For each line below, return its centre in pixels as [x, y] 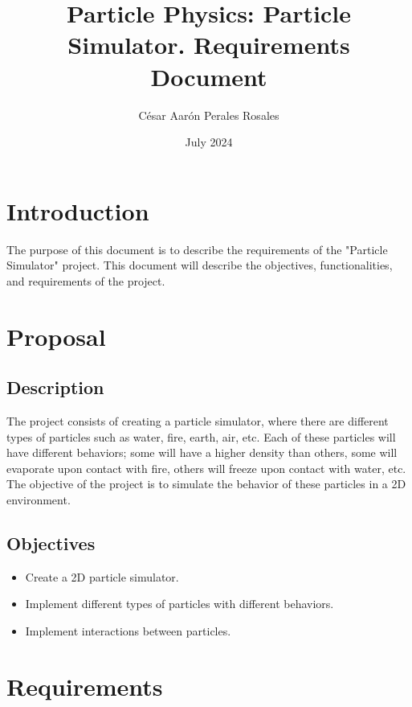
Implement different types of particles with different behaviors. [179, 604]
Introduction [78, 210]
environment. [39, 499]
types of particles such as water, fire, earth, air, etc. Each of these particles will [201, 436]
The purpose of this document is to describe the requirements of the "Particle [197, 249]
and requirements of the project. [86, 280]
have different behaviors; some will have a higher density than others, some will [202, 452]
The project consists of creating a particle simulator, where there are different [198, 420]
